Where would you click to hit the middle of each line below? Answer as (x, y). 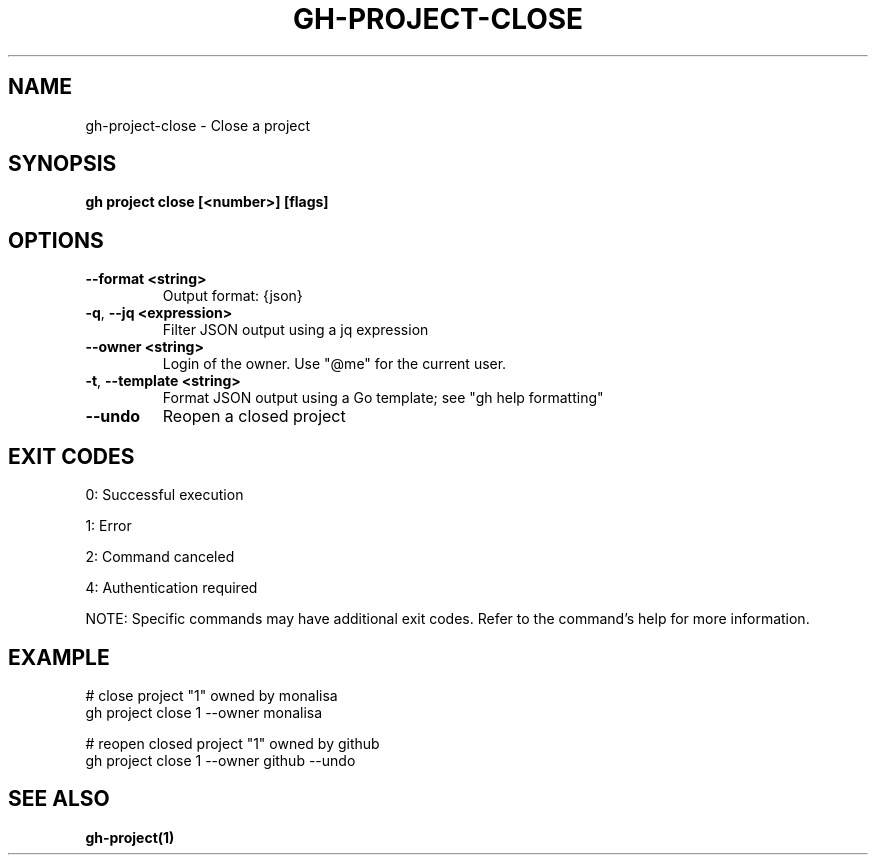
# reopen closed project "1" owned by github (232, 743)
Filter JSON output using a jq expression (295, 330)
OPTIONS (56, 240)
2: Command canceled (160, 557)
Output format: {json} (232, 296)
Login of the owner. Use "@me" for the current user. (334, 364)
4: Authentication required (171, 588)
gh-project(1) (130, 837)
